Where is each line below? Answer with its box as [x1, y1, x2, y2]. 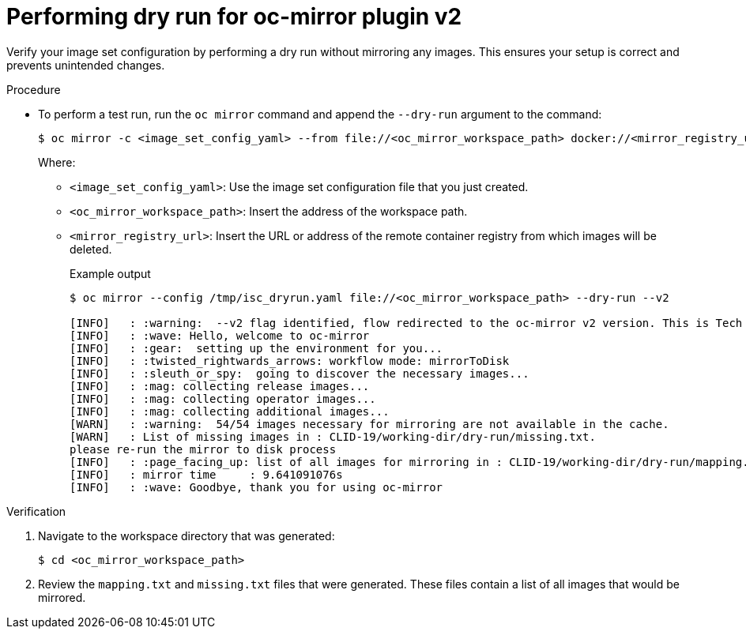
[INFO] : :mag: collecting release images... [70, 379, 370, 393]
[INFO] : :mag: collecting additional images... [70, 404, 390, 418]
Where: [38, 155, 76, 169]
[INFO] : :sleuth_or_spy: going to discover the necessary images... [70, 366, 529, 380]
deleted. [70, 242, 112, 256]
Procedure [6, 82, 61, 96]
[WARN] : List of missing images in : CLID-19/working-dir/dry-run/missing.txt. [70, 430, 596, 443]
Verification [6, 504, 66, 518]
